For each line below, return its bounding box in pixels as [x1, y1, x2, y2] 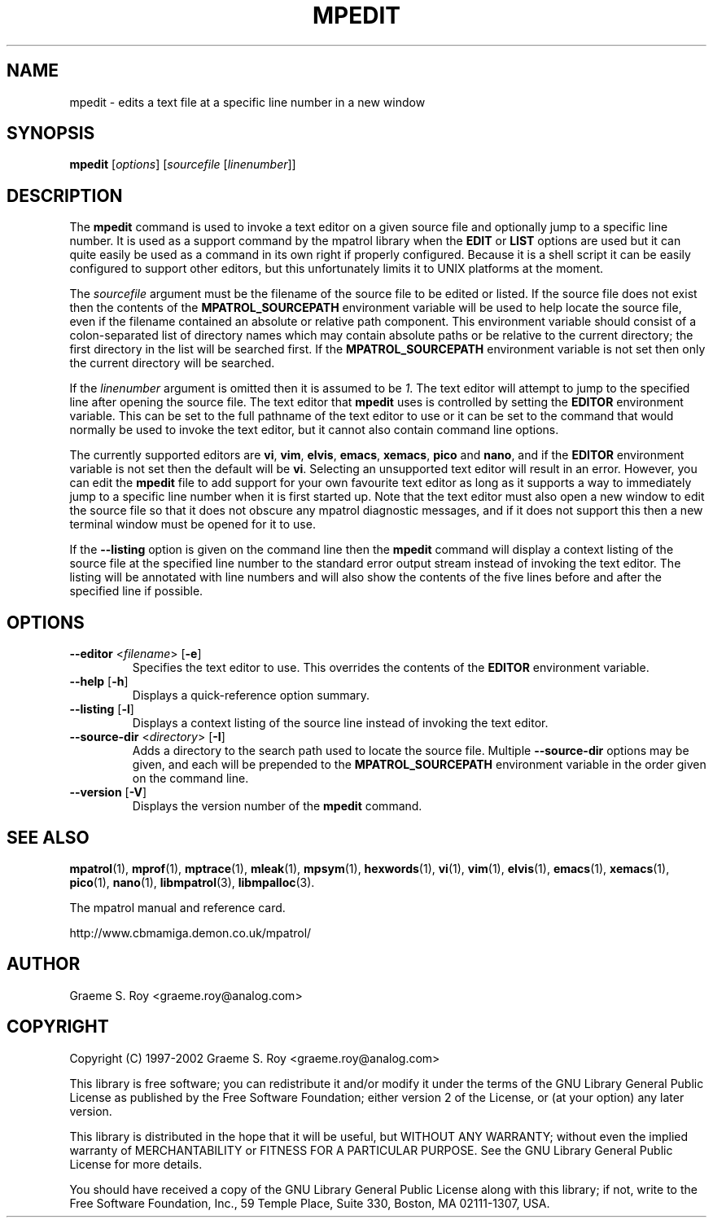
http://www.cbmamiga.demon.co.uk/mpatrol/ [69, 925, 312, 940]
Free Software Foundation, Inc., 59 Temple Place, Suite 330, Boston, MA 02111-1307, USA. [69, 1195, 550, 1210]
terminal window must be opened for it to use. [69, 517, 316, 532]
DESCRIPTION [7, 185, 123, 206]
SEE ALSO [7, 827, 90, 848]
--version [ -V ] [69, 785, 147, 800]
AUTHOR [7, 954, 81, 975]
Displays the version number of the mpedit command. [132, 799, 422, 814]
